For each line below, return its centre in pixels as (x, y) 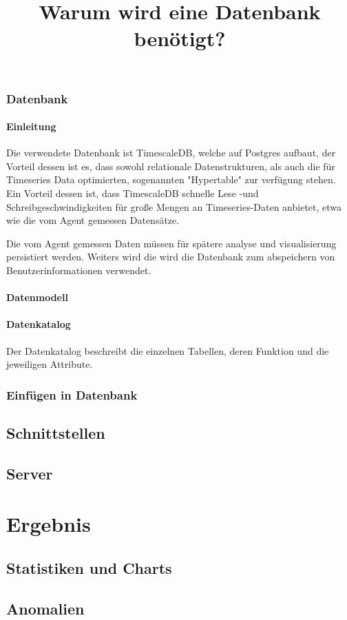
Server (30, 473)
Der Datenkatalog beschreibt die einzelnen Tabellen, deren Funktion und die (168, 350)
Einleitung (31, 126)
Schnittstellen (56, 433)
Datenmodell (37, 297)
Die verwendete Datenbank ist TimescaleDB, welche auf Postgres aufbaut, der (171, 153)
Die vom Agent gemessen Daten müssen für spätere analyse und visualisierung (171, 243)
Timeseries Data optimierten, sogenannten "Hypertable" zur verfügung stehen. (171, 179)
